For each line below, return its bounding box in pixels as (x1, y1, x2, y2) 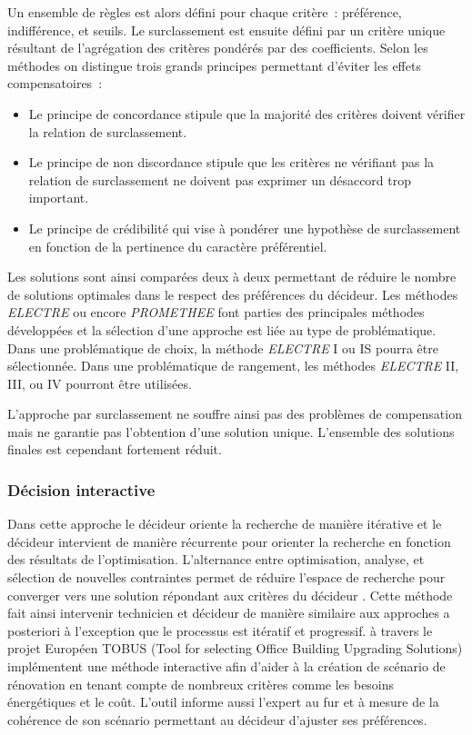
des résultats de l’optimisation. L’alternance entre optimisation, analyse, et (7, 550, 425, 569)
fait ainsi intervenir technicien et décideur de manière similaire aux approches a (7, 603, 450, 622)
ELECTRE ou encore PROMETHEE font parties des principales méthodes (7, 303, 425, 322)
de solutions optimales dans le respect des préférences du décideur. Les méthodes (7, 284, 458, 303)
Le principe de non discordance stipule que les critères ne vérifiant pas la (28, 153, 435, 172)
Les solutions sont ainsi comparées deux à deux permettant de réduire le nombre (7, 267, 457, 286)
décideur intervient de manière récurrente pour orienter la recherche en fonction (7, 531, 451, 551)
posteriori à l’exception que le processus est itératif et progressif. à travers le (7, 621, 433, 640)
